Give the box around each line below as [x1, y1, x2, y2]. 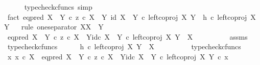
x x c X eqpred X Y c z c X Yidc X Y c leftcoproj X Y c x [7, 51, 228, 61]
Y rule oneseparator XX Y [4, 21, 104, 32]
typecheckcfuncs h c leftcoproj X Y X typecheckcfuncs [7, 41, 241, 52]
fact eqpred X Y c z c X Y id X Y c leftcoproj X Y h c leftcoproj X [7, 11, 256, 22]
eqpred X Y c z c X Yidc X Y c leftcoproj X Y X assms [7, 31, 248, 42]
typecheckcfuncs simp [24, 2, 92, 12]
